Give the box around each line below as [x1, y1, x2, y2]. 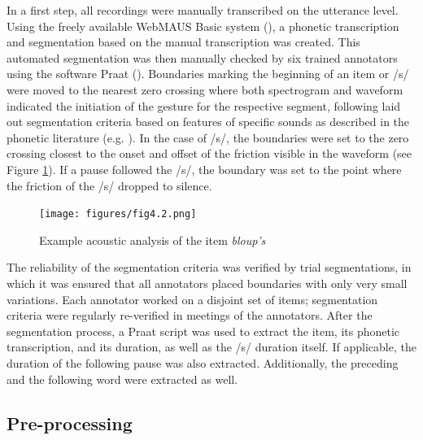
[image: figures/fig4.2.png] [39, 208, 197, 220]
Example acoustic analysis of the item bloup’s [39, 231, 266, 248]
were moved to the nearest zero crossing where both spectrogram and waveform [7, 81, 403, 98]
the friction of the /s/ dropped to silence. [7, 176, 212, 194]
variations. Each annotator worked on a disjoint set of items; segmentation [7, 290, 378, 307]
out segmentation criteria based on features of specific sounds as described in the [7, 113, 410, 130]
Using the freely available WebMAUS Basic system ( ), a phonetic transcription [7, 17, 399, 34]
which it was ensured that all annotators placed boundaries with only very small [7, 274, 408, 291]
